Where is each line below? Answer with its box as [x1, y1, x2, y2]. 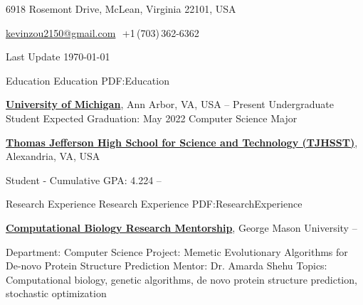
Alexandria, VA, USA [6, 149, 100, 164]
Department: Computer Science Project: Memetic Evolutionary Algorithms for [6, 244, 348, 259]
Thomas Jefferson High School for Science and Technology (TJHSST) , [6, 134, 358, 149]
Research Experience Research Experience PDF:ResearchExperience [6, 196, 302, 211]
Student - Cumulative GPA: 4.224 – [6, 172, 162, 187]
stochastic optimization [6, 286, 107, 301]
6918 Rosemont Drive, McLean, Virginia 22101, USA [6, 1, 236, 16]
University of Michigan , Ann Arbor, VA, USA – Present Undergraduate [6, 97, 334, 112]
